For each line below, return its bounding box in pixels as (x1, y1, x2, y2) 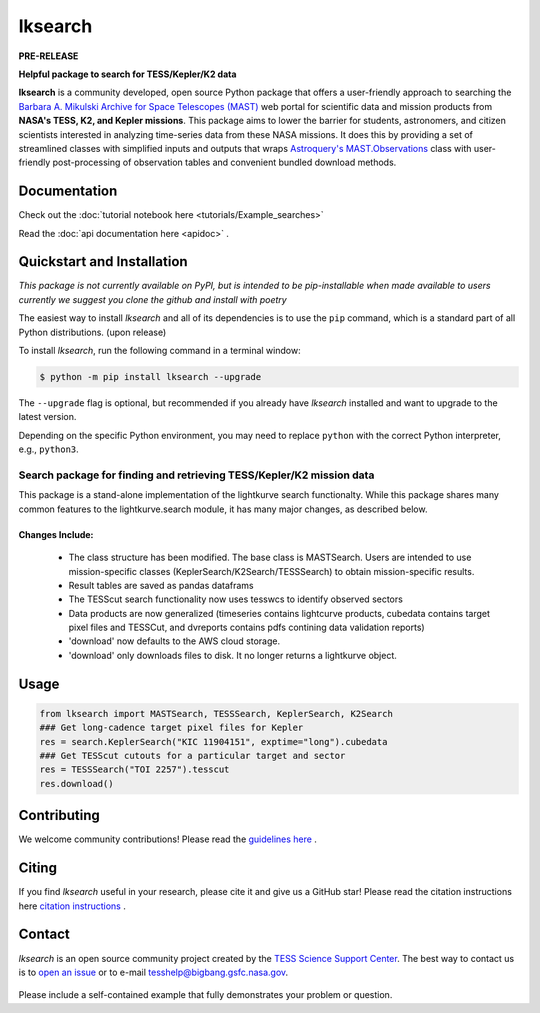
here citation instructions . (18, 900, 127, 912)
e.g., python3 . (18, 443, 79, 455)
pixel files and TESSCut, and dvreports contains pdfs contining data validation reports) (68, 621, 425, 634)
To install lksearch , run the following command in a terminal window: (18, 345, 301, 357)
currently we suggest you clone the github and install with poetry (18, 293, 287, 305)
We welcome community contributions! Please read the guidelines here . (18, 833, 317, 845)
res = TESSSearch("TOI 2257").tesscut (39, 764, 230, 775)
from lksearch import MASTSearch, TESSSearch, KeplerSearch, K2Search (39, 708, 394, 719)
